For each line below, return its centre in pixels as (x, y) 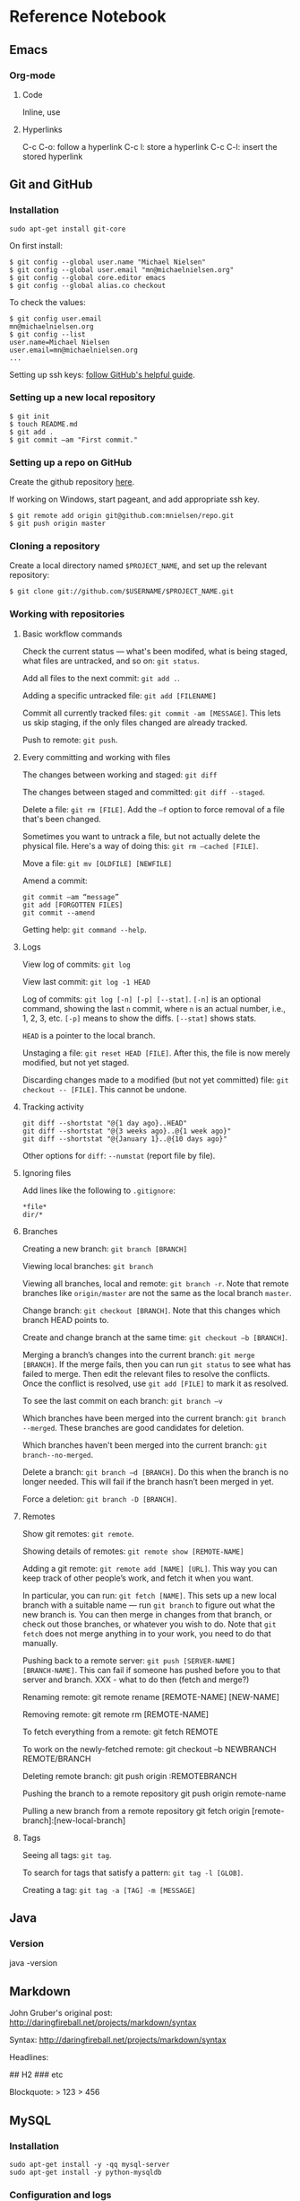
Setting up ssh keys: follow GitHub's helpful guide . (102, 374)
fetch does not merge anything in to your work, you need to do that (146, 1633)
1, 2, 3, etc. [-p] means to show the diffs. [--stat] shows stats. (139, 1018)
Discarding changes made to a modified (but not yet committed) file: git (155, 1080)
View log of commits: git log (77, 964)
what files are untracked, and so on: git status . (111, 661)
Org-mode (32, 75)
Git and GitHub (51, 184)
